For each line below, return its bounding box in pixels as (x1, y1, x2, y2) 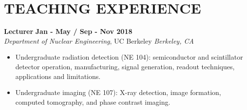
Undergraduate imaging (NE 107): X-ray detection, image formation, (15, 87, 221, 97)
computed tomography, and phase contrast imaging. (15, 96, 171, 107)
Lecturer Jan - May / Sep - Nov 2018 (4, 26, 133, 36)
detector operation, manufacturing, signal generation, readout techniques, (15, 61, 235, 71)
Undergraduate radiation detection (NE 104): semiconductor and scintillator (15, 52, 243, 62)
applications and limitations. (15, 71, 101, 81)
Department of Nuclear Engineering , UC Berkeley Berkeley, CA (4, 35, 194, 46)
